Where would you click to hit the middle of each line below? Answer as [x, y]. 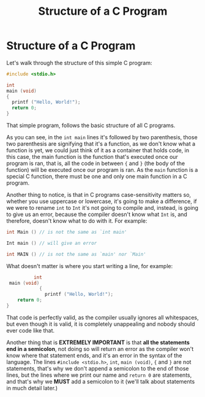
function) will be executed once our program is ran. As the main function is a [102, 170]
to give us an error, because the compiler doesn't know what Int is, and [97, 214]
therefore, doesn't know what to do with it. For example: [77, 221]
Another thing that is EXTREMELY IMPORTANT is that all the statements [98, 342]
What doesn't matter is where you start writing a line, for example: [90, 266]
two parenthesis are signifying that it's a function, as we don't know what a [101, 144]
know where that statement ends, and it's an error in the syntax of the [94, 355]
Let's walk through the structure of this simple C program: [79, 63]
